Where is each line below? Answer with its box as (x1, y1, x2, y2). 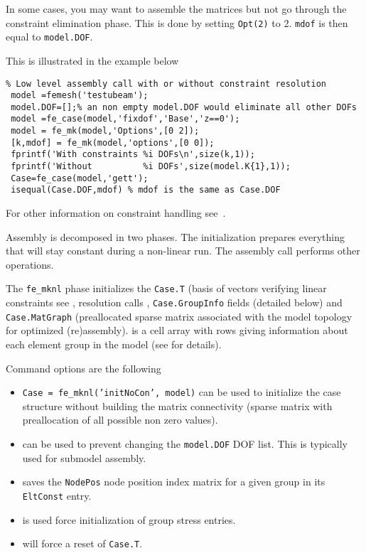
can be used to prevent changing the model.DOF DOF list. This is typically (22, 436, 348, 451)
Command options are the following (6, 360, 161, 375)
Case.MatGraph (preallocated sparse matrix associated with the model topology (6, 308, 352, 323)
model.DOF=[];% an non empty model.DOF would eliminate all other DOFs (11, 102, 357, 112)
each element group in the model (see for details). (6, 337, 222, 351)
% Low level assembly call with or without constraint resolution (6, 78, 327, 89)
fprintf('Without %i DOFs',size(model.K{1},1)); (11, 161, 291, 172)
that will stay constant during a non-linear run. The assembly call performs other (6, 243, 360, 258)
